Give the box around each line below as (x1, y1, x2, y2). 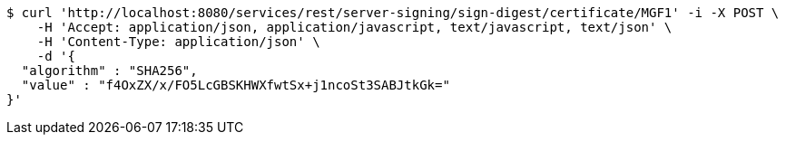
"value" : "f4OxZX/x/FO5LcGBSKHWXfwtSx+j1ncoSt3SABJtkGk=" (21, 78, 450, 92)
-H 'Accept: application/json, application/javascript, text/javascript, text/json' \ (36, 20, 673, 34)
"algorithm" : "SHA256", (21, 63, 198, 78)
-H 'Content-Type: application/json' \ (36, 34, 320, 49)
